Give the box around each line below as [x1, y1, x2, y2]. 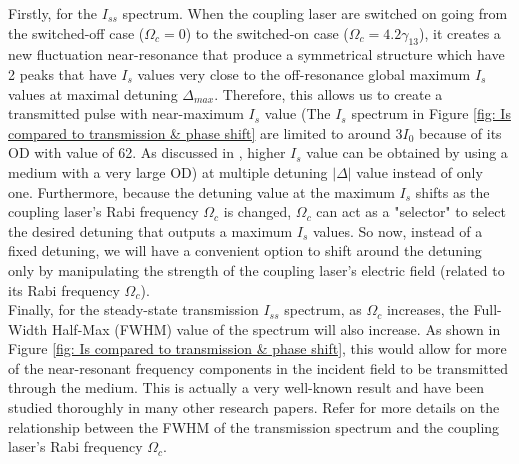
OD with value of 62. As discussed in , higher [8, 142, 286, 163]
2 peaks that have [8, 63, 117, 84]
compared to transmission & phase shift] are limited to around [8, 122, 391, 143]
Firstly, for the [8, 3, 98, 23]
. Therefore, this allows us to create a [214, 83, 443, 104]
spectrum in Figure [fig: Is [351, 103, 511, 124]
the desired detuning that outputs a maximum [8, 220, 293, 241]
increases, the [386, 299, 469, 320]
